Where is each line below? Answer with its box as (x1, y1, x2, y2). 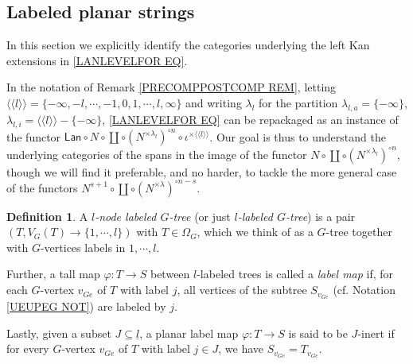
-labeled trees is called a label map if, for (197, 265, 394, 282)
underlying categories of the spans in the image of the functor (6, 145, 307, 162)
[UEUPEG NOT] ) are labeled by (6, 297, 166, 314)
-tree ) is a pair (286, 207, 356, 224)
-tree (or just (169, 207, 231, 224)
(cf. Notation (333, 281, 395, 298)
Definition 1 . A (6, 207, 88, 224)
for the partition (259, 94, 338, 110)
